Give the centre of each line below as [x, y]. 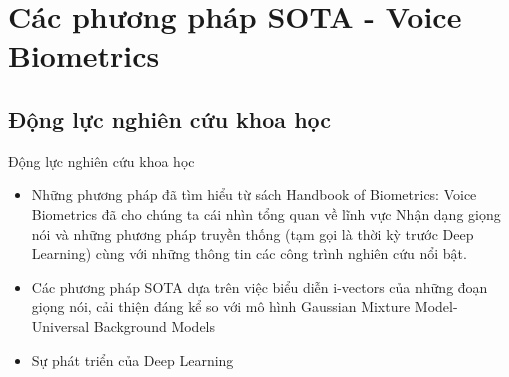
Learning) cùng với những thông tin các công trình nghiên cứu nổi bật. [249, 253]
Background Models [154, 325]
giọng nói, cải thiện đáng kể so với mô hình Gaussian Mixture [221, 306]
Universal [60, 325]
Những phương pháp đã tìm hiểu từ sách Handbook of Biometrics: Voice [254, 194]
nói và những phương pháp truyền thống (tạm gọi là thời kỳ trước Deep [252, 233]
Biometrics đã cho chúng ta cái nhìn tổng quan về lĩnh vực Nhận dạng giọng [266, 213]
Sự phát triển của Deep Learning [132, 359]
